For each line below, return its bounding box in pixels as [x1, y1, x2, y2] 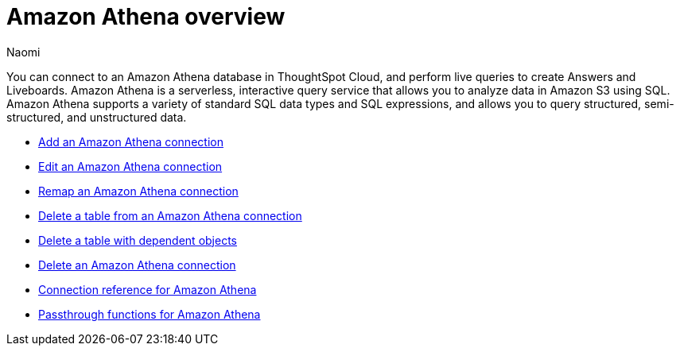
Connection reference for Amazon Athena [38, 282, 257, 296]
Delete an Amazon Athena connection [38, 257, 236, 272]
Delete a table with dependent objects [38, 233, 237, 247]
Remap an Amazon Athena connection [38, 184, 239, 198]
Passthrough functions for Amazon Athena [38, 307, 261, 321]
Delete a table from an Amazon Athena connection [38, 208, 302, 222]
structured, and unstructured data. [6, 110, 187, 124]
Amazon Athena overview [6, 3, 286, 30]
